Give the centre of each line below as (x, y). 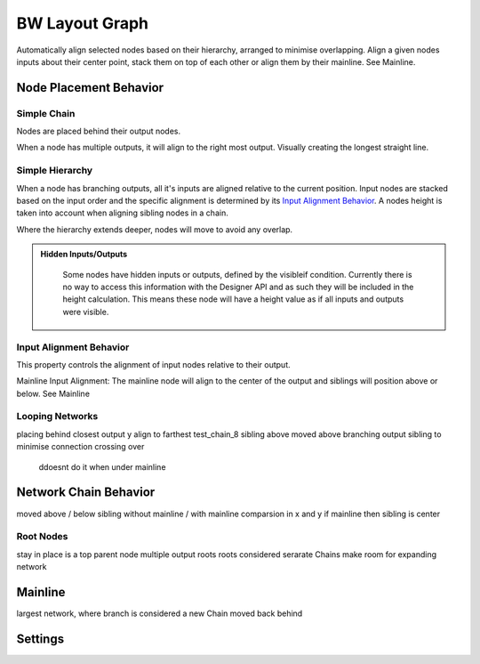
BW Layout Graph (83, 23)
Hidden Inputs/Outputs (84, 255)
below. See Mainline (53, 393)
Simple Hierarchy (55, 171)
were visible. (86, 312)
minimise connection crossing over (80, 447)
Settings (40, 639)
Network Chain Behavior (86, 493)
